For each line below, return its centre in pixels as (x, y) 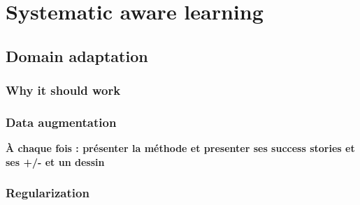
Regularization (48, 193)
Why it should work (63, 90)
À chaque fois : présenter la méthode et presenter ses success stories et (180, 148)
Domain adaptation (77, 55)
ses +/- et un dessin (55, 161)
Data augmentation (61, 122)
